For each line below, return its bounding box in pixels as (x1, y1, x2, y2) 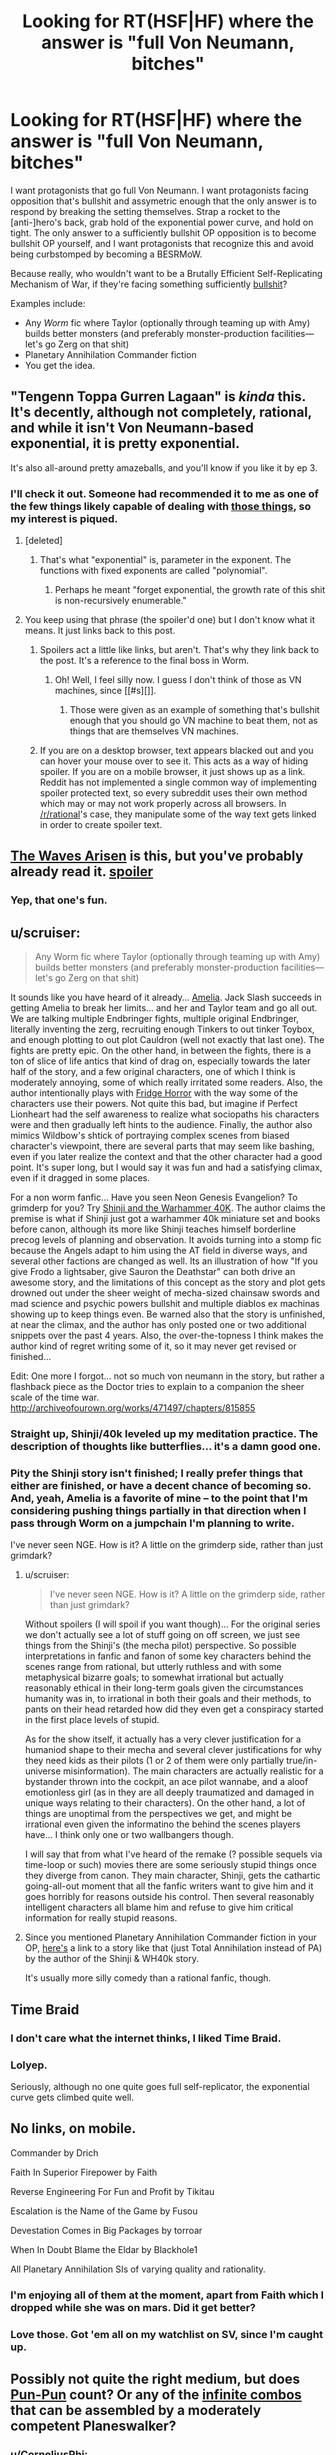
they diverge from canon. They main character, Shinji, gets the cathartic (24, 1870, 321, 1882)
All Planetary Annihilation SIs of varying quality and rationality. (10, 2263, 267, 2275)
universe (24, 1765, 62, 1777)
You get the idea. (24, 359, 96, 371)
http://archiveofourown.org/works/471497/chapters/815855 (10, 1402, 256, 1414)
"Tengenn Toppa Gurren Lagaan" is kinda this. (10, 388, 307, 405)
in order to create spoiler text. (39, 819, 163, 831)
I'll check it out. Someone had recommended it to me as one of (10, 486, 320, 500)
